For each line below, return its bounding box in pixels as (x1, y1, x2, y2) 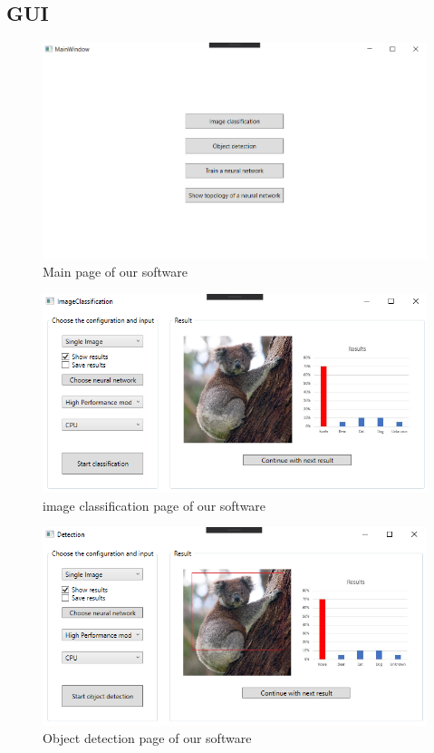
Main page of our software (43, 262, 188, 281)
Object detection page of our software (43, 729, 252, 748)
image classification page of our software (43, 495, 266, 514)
